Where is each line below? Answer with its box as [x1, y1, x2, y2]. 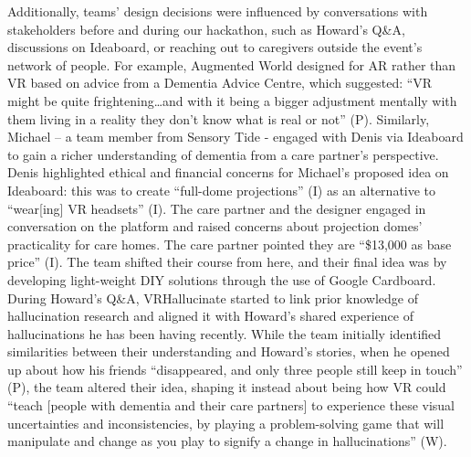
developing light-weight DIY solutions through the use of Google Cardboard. [7, 270, 436, 289]
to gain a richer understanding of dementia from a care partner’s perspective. [7, 144, 439, 164]
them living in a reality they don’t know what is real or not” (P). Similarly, [7, 109, 430, 128]
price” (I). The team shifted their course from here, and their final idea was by [7, 252, 447, 271]
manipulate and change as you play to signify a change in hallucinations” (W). [7, 431, 447, 451]
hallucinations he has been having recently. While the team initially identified [7, 324, 442, 343]
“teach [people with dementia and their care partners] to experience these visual [7, 396, 455, 415]
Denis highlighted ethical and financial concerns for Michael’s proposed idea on [7, 163, 449, 182]
